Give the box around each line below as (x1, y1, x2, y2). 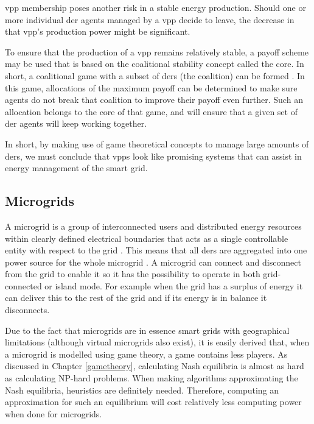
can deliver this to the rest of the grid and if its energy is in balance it (5, 291, 267, 304)
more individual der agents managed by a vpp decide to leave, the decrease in (5, 13, 295, 26)
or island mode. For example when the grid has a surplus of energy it (44, 279, 303, 292)
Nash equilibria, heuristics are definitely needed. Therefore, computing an (5, 383, 279, 396)
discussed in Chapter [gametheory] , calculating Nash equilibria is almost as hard (5, 359, 304, 372)
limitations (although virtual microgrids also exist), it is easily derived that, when (5, 336, 310, 348)
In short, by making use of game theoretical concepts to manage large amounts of (5, 137, 309, 150)
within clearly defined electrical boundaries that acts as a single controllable (5, 231, 288, 244)
